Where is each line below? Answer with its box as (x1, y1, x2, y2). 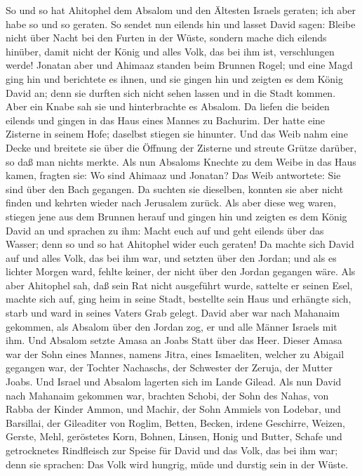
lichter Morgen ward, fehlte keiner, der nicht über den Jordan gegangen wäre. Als (6, 264, 356, 279)
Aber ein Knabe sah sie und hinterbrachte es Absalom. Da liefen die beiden (6, 99, 330, 114)
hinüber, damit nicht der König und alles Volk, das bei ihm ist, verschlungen (6, 44, 335, 58)
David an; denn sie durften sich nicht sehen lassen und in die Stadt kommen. (6, 85, 336, 100)
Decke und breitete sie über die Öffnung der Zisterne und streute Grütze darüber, (6, 140, 357, 154)
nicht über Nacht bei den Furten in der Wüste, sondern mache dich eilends (6, 30, 327, 45)
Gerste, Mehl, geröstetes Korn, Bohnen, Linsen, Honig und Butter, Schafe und (6, 429, 342, 444)
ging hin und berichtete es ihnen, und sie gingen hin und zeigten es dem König (6, 71, 343, 86)
